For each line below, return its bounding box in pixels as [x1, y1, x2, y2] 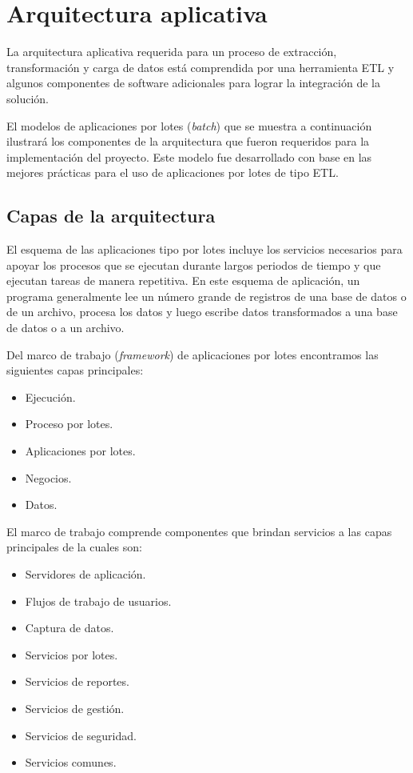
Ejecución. [25, 388, 76, 405]
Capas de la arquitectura [6, 203, 216, 228]
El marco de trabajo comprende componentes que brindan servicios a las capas [6, 523, 392, 539]
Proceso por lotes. [25, 415, 113, 432]
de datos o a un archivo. [6, 319, 125, 336]
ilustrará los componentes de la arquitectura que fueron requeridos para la [6, 133, 370, 150]
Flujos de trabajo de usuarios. [25, 592, 172, 609]
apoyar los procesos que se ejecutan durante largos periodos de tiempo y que [6, 256, 381, 273]
